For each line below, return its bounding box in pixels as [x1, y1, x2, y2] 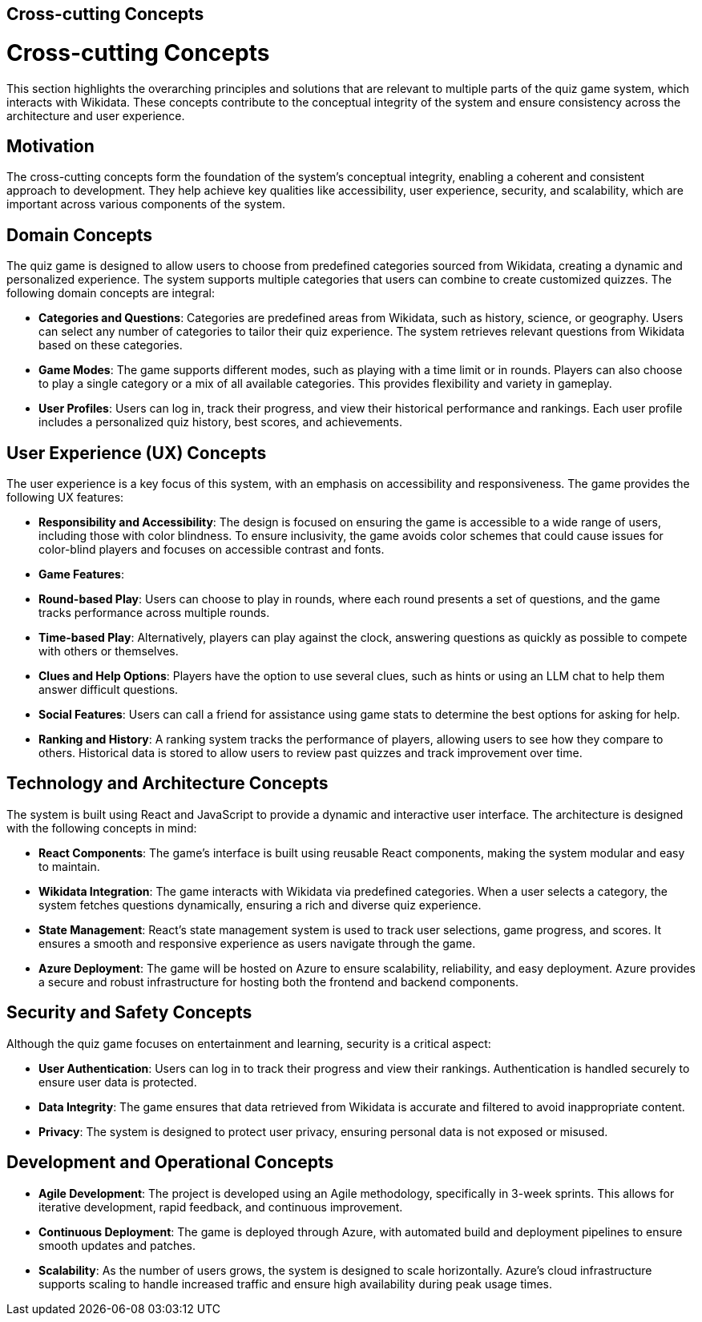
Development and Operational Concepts [6, 1152, 334, 1173]
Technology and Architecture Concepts [6, 773, 329, 794]
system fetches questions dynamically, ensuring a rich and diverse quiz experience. [38, 897, 482, 912]
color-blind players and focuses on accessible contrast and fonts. [38, 542, 385, 557]
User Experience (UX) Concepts [6, 442, 267, 463]
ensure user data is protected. [38, 1074, 197, 1089]
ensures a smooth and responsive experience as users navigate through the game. [38, 936, 476, 950]
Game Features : [38, 567, 124, 582]
